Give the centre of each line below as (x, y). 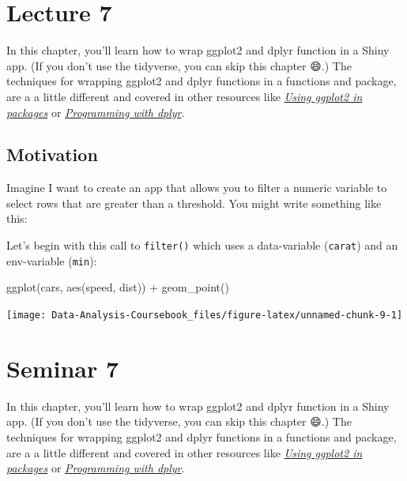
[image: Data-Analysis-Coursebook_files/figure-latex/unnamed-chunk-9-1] (205, 315)
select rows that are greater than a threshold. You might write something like (194, 203)
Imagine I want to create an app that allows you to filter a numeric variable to (197, 188)
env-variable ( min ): (52, 260)
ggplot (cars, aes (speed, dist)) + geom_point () (118, 287)
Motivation (52, 154)
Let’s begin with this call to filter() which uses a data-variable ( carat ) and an (202, 245)
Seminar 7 (63, 368)
